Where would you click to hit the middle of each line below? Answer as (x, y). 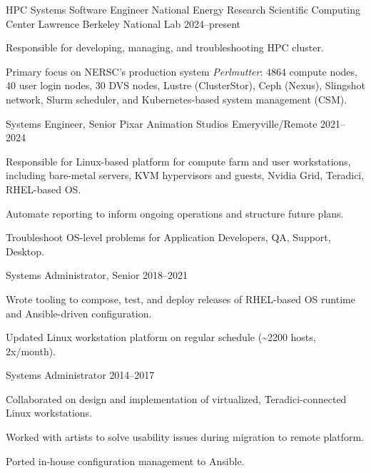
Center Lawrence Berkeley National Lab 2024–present (123, 23)
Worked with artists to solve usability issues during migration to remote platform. (185, 437)
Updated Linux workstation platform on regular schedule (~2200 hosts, (161, 337)
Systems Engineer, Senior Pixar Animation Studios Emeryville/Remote (162, 123)
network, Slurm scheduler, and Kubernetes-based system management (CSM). (177, 99)
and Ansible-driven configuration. (79, 313)
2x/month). (31, 351)
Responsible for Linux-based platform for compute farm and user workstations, (178, 161)
